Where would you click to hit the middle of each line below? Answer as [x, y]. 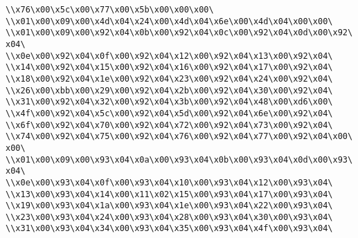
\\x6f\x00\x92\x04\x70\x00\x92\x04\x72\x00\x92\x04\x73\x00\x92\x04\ [169, 125]
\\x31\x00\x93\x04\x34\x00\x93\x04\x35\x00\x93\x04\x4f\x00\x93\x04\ [169, 229]
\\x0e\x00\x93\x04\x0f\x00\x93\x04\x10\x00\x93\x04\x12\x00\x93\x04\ [169, 182]
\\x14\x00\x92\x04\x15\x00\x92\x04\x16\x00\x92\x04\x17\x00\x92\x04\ [169, 67]
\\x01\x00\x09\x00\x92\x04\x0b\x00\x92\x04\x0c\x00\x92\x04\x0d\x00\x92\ [179, 33]
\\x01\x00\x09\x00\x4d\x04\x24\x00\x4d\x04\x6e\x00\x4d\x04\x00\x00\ [169, 21]
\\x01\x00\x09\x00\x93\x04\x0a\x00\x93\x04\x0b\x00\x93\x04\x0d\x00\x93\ [179, 159]
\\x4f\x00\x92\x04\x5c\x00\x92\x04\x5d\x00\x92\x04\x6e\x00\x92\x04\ [169, 113]
